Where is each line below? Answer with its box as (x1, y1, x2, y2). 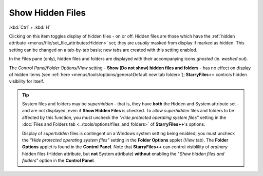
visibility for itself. (9, 78, 45, 84)
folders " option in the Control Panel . (22, 157, 95, 163)
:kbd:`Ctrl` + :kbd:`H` (9, 24, 51, 30)
